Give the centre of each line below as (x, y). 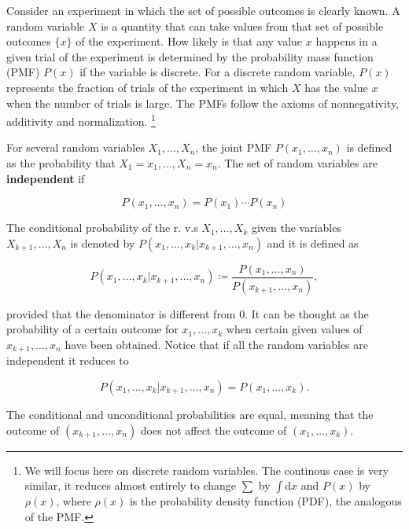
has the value (336, 87)
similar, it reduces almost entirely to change (131, 485)
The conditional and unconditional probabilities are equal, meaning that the (190, 414)
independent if (46, 178)
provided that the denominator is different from (121, 313)
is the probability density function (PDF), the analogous (265, 501)
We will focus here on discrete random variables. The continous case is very (207, 470)
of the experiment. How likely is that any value (189, 41)
